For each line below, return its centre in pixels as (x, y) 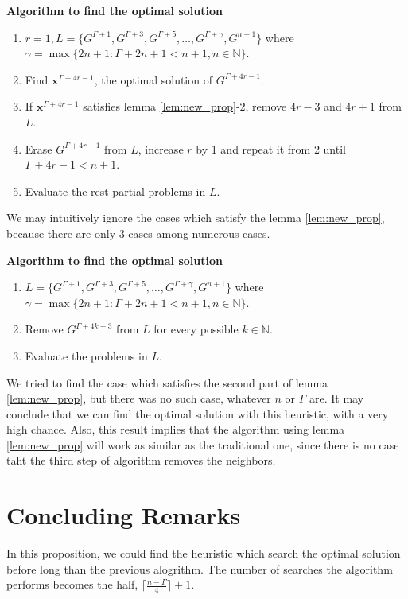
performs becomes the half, (72, 584)
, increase (161, 148)
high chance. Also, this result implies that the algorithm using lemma (176, 429)
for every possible (196, 329)
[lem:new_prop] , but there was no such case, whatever (139, 398)
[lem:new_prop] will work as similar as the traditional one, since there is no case (203, 444)
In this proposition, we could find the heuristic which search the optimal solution (204, 553)
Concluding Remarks (124, 515)
